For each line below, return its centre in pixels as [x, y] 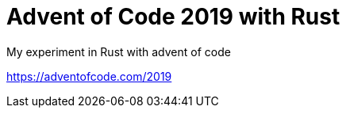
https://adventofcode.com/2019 [89, 76]
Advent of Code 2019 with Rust [173, 17]
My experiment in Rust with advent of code [119, 51]
